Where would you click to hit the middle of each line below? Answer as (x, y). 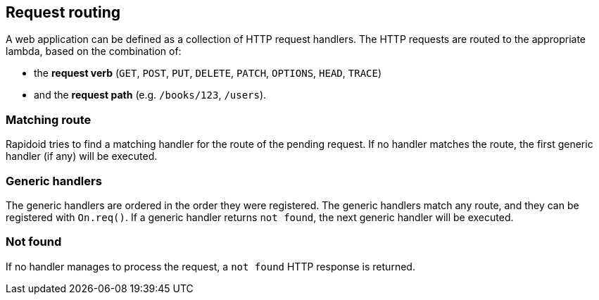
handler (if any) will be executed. (82, 156)
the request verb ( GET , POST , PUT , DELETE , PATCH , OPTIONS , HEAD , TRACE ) (208, 73)
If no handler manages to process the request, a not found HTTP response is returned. (210, 266)
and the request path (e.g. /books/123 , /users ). (150, 95)
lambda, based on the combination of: (94, 51)
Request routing (63, 12)
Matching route (49, 119)
